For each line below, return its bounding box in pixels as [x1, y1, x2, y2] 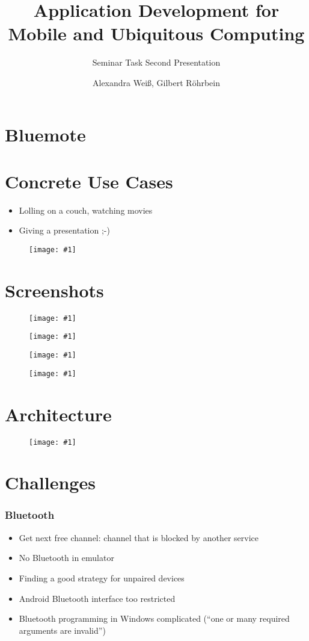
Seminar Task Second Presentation [92, 56, 221, 69]
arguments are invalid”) [19, 624, 106, 636]
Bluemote [5, 122, 86, 146]
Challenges [5, 470, 96, 495]
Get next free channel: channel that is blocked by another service [19, 531, 259, 543]
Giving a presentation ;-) [19, 224, 110, 237]
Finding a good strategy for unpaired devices [19, 571, 185, 584]
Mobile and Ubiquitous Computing [8, 21, 305, 46]
